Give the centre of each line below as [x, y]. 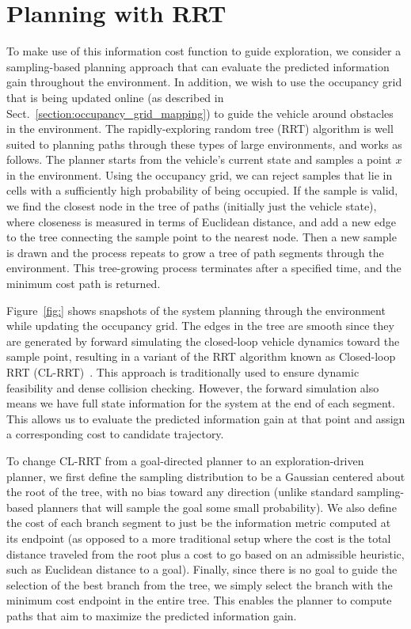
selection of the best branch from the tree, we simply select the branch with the [200, 584]
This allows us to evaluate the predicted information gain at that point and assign [206, 418]
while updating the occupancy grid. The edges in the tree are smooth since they [200, 326]
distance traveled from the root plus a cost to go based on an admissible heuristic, [205, 553]
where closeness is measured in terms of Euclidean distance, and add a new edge [201, 221]
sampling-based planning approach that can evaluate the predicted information [198, 66]
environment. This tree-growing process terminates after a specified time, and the [204, 268]
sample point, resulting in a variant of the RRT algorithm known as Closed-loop [201, 356]
